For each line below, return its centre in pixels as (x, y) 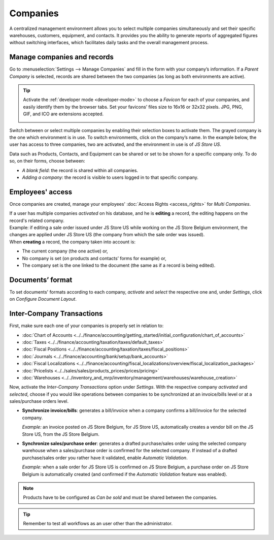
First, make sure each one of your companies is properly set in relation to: (87, 326)
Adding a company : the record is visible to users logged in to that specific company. (110, 177)
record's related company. (37, 220)
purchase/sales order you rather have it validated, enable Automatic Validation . (105, 458)
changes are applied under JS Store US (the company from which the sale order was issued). (107, 235)
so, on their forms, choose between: (47, 161)
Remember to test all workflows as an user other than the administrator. (98, 524)
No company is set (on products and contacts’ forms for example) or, (94, 258)
